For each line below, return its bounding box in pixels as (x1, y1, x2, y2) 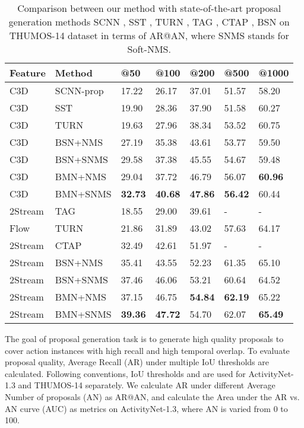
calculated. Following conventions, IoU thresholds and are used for (5, 367, 246, 379)
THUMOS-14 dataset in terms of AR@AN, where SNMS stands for (9, 28, 289, 42)
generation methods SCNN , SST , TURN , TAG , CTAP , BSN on (8, 15, 290, 28)
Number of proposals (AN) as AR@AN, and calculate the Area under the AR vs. (5, 390, 300, 403)
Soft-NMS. (127, 42, 171, 56)
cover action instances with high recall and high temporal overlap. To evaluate (5, 344, 290, 356)
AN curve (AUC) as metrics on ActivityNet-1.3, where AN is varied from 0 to (5, 402, 288, 414)
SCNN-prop (55, 84, 104, 97)
